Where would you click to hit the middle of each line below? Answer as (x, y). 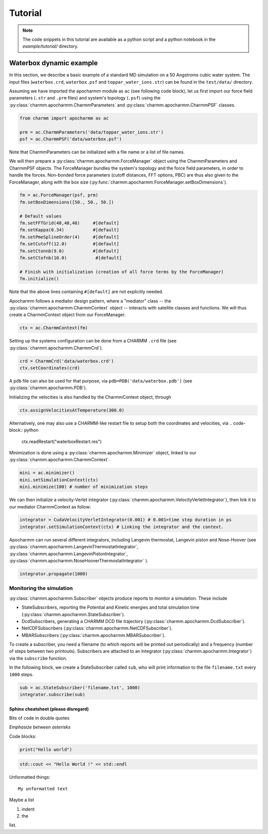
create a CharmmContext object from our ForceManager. (67, 315)
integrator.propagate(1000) (54, 574)
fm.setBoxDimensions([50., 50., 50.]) (67, 202)
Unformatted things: (30, 777)
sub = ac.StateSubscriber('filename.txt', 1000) (80, 687)
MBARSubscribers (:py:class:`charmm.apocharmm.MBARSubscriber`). (94, 635)
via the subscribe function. (38, 658)
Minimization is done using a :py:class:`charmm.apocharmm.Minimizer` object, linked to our (103, 452)
